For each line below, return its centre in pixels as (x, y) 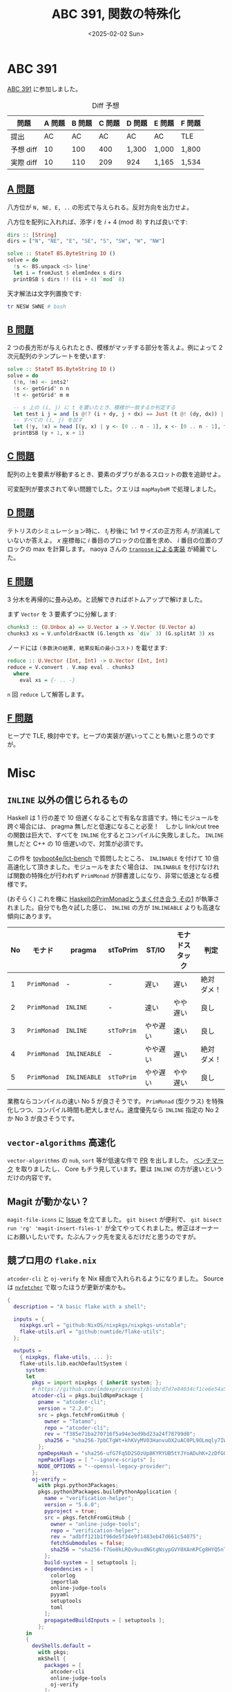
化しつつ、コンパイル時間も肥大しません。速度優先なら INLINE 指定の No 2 (113, 1110)
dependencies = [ (69, 1569)
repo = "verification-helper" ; (95, 1530)
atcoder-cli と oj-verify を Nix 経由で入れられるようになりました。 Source (116, 1278)
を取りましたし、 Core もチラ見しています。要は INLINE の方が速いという (119, 1169)
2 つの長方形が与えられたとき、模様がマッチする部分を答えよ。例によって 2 (115, 348)
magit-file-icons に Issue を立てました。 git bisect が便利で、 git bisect (115, 1219)
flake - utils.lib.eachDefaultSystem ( (74, 1363)
